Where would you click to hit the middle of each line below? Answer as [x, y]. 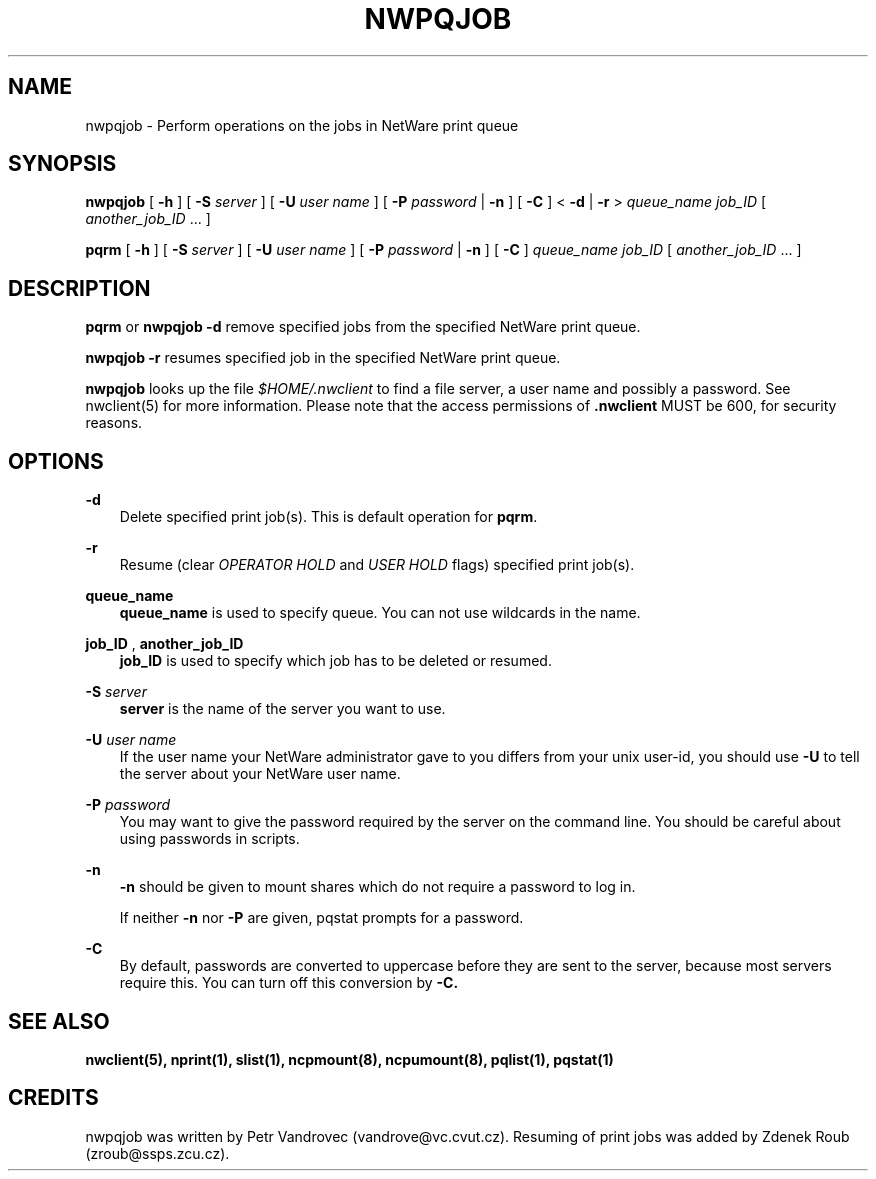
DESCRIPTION [79, 288]
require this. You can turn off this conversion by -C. [289, 983]
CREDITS [53, 1098]
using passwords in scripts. [209, 839]
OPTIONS [56, 461]
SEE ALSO [59, 1021]
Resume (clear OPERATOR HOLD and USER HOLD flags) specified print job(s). [377, 565]
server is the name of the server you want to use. [282, 709]
